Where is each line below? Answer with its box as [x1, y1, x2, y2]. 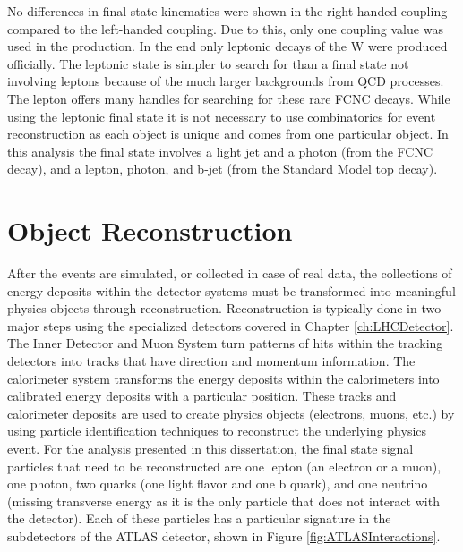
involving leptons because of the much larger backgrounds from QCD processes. [7, 72, 444, 90]
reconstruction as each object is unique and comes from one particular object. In [7, 124, 449, 143]
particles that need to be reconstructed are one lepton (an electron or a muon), [7, 456, 442, 475]
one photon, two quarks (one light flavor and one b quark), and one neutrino [7, 474, 428, 493]
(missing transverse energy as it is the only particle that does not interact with [7, 491, 440, 510]
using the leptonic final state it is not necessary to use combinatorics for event [7, 106, 436, 125]
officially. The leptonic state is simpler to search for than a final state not [7, 54, 409, 72]
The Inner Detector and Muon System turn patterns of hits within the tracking [7, 334, 443, 352]
